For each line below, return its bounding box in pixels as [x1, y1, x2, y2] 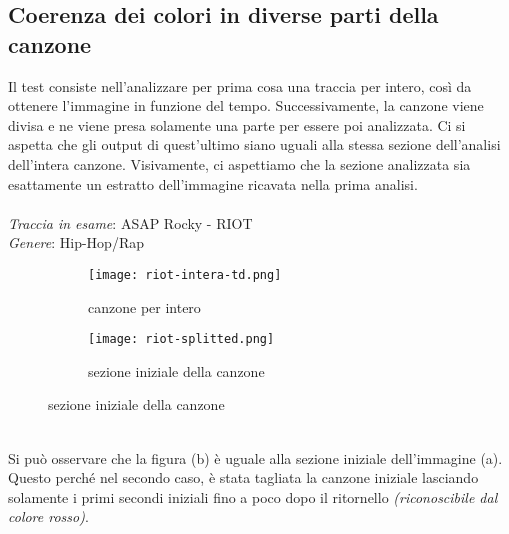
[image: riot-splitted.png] [88, 332, 275, 347]
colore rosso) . [8, 506, 89, 527]
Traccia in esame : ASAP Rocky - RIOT [8, 212, 253, 233]
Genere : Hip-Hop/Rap [8, 232, 144, 253]
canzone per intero [88, 296, 201, 317]
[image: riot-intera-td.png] [88, 267, 282, 282]
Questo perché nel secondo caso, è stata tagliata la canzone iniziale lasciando [8, 467, 479, 488]
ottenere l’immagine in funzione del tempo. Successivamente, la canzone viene [8, 95, 484, 116]
